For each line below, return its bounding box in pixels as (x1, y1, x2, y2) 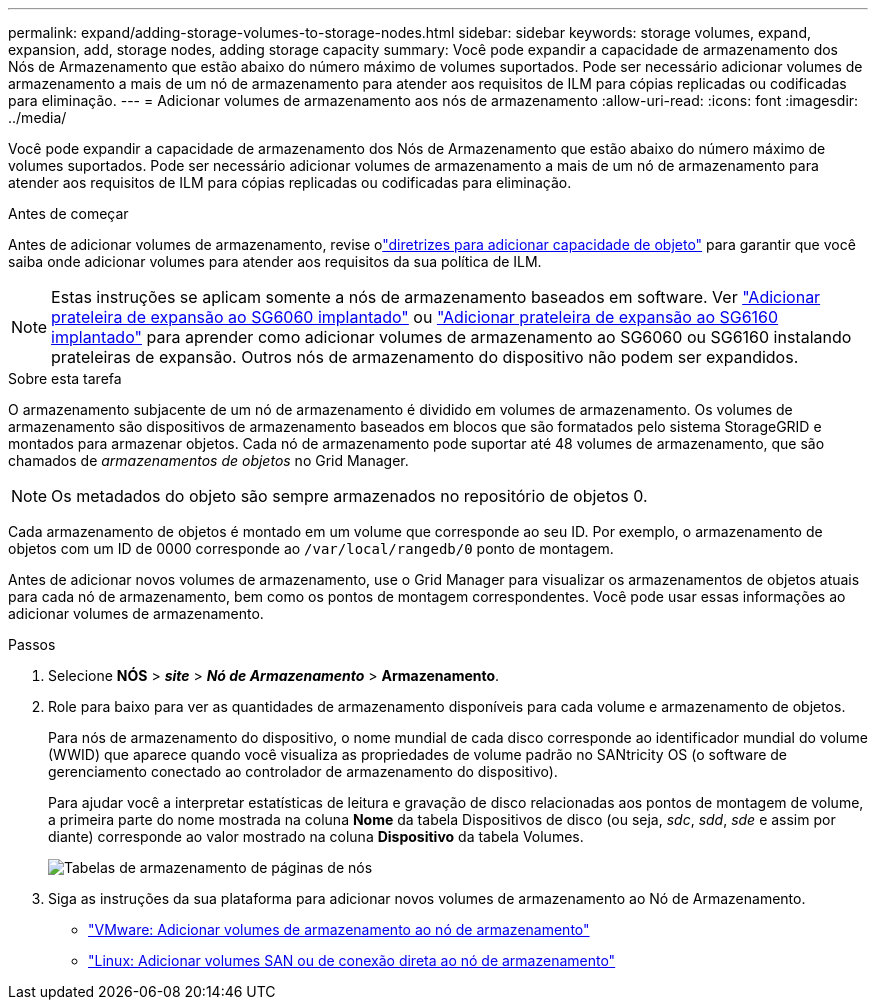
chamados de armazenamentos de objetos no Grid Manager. (8, 452, 409, 469)
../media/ (8, 109, 67, 126)
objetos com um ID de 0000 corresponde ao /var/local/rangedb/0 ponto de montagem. (8, 540, 614, 557)
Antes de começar (8, 205, 129, 222)
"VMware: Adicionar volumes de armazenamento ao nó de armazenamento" (88, 921, 590, 938)
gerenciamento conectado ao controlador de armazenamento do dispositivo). (48, 763, 558, 780)
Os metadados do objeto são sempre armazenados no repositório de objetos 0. (51, 486, 648, 506)
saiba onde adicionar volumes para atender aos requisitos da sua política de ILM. (8, 253, 542, 270)
